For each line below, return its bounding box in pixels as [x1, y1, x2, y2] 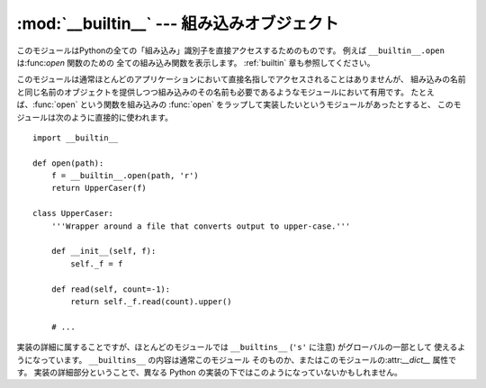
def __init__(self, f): [50, 246, 157, 257]
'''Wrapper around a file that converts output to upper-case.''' [50, 221, 351, 231]
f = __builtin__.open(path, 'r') [50, 171, 200, 181]
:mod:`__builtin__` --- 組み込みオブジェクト [16, 14, 339, 33]
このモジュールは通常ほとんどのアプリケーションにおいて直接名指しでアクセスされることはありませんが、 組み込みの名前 [16, 74, 467, 85]
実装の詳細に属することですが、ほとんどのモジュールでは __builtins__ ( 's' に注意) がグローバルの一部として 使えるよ [16, 342, 466, 353]
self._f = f [70, 258, 123, 269]
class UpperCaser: [32, 208, 114, 219]
